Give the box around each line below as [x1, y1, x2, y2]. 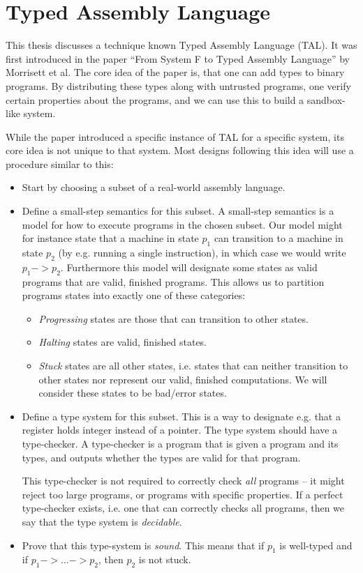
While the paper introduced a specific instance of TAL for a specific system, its [6, 129, 344, 144]
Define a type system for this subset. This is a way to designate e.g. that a [22, 408, 341, 423]
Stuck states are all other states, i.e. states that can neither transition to [38, 358, 348, 373]
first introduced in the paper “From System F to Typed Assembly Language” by [6, 51, 350, 66]
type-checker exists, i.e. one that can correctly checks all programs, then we [22, 501, 345, 515]
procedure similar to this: [6, 156, 114, 171]
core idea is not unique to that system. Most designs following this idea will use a [6, 143, 354, 158]
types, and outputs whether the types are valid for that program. [22, 450, 301, 464]
